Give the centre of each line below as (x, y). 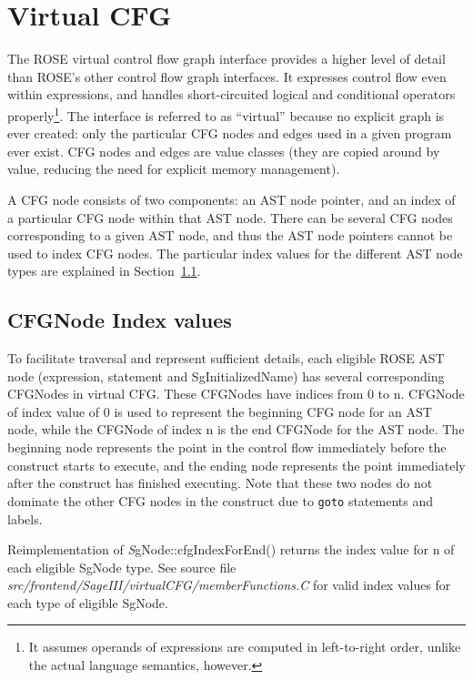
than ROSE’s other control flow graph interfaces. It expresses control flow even (227, 76)
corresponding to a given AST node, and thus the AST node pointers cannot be (230, 235)
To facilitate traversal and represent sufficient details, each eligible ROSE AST (226, 358)
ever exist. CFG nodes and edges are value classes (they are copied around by (224, 151)
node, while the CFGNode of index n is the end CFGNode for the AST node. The (236, 429)
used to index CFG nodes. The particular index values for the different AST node (235, 253)
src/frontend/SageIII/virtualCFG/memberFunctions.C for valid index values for (229, 585)
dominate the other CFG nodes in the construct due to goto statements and (220, 500)
